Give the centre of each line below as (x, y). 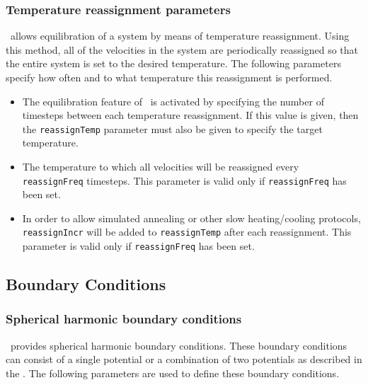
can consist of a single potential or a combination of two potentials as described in (184, 359)
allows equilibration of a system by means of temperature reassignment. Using (180, 36)
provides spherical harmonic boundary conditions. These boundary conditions (179, 345)
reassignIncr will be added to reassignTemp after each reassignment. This (187, 232)
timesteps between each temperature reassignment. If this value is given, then (190, 115)
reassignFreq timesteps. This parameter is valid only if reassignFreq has (184, 180)
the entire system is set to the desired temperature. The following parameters (173, 63)
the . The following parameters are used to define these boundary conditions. (173, 373)
